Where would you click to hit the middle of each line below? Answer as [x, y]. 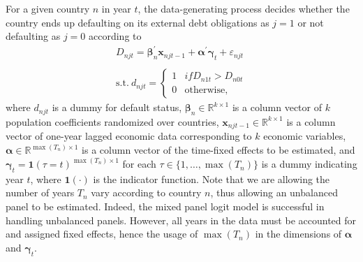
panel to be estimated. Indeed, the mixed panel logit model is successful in [165, 206]
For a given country [48, 8]
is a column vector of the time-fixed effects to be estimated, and [218, 150]
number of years [40, 192]
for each [139, 164]
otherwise [205, 90]
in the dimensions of [298, 234]
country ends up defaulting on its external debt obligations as [138, 22]
